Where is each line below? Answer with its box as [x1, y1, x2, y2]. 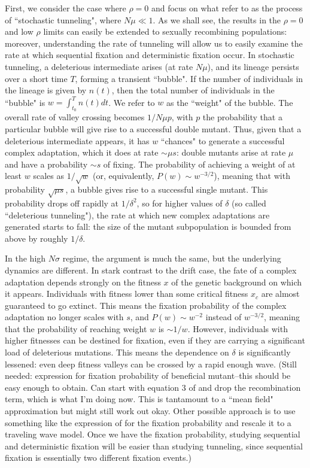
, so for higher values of [136, 196, 223, 209]
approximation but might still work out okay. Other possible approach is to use [5, 405, 296, 417]
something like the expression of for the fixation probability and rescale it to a [5, 416, 291, 429]
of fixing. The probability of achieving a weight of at [103, 157, 296, 170]
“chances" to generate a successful [160, 134, 285, 147]
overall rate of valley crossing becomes [5, 111, 145, 123]
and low [5, 25, 34, 38]
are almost [261, 287, 300, 300]
